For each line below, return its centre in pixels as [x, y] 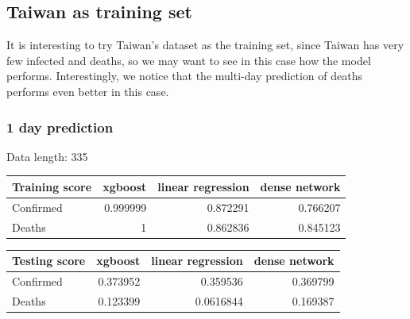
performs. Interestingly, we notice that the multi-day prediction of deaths [185, 76]
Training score [52, 186]
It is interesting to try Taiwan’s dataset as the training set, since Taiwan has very [205, 45]
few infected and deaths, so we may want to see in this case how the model [189, 60]
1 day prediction [60, 127]
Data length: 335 [47, 156]
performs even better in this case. [88, 91]
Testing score [49, 261]
